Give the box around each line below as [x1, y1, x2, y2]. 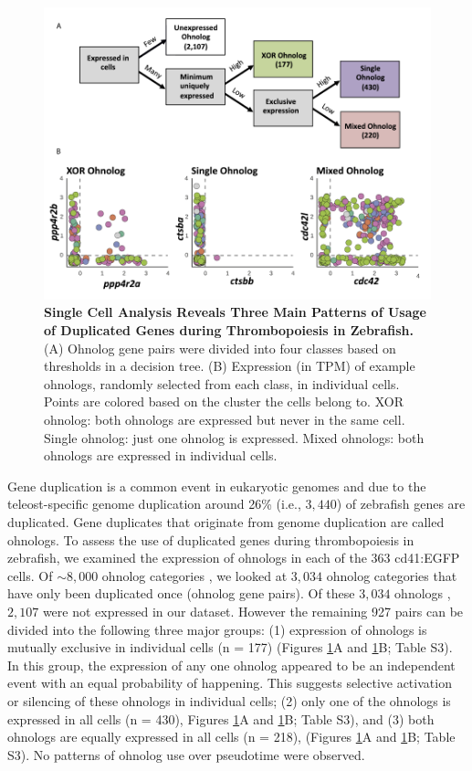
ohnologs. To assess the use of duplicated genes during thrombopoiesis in [7, 530, 414, 549]
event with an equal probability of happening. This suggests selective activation [7, 673, 452, 692]
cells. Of [7, 565, 53, 585]
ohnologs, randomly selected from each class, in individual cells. [44, 374, 400, 393]
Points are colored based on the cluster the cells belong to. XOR [44, 392, 404, 411]
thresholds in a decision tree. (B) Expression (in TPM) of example [44, 356, 415, 375]
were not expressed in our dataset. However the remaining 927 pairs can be [42, 601, 464, 620]
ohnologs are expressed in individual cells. [44, 446, 278, 465]
